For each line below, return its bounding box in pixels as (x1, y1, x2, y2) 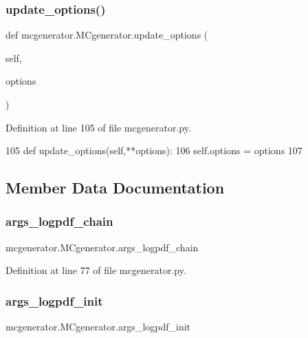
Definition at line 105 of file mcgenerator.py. (5, 120, 191, 134)
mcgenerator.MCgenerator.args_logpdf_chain (5, 240, 199, 254)
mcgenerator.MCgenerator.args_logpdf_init (5, 319, 191, 334)
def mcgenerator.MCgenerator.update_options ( (5, 28, 208, 42)
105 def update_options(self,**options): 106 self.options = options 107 (5, 143, 302, 158)
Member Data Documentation (5, 177, 225, 198)
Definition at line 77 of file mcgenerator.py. (5, 263, 186, 277)
